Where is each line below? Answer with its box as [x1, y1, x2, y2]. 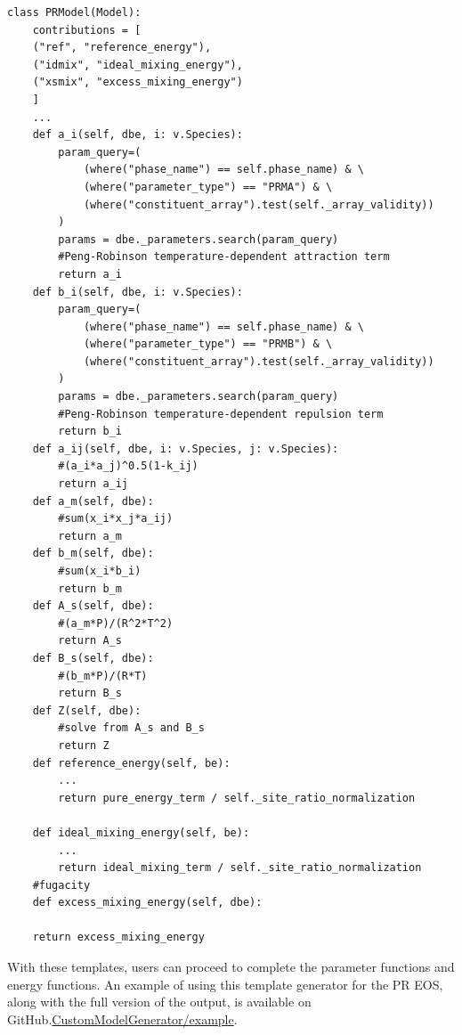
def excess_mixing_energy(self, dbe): [32, 896, 263, 909]
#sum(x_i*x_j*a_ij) [58, 512, 174, 526]
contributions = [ [32, 23, 142, 37]
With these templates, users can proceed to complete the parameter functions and [7, 958, 455, 976]
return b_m [58, 582, 122, 595]
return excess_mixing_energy [32, 931, 205, 944]
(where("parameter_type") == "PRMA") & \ [83, 180, 333, 193]
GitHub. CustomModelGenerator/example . [7, 1009, 238, 1028]
